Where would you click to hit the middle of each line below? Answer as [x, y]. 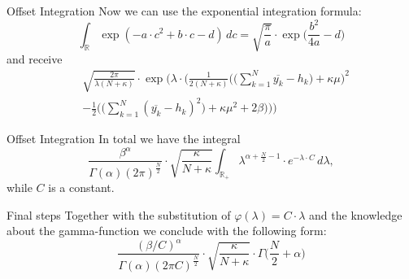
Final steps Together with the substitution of [119, 214]
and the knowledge [356, 214]
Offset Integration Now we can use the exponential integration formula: [184, 11]
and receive [35, 59]
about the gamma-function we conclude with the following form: [167, 231]
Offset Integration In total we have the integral [124, 139]
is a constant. [81, 187]
